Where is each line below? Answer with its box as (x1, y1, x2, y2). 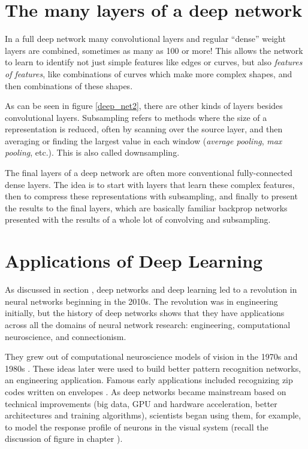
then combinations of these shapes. (5, 79, 133, 92)
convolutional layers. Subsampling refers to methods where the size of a (5, 111, 267, 123)
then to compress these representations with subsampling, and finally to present (5, 190, 298, 202)
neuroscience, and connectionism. (5, 330, 126, 342)
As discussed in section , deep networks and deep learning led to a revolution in (5, 283, 297, 296)
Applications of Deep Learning (5, 248, 263, 273)
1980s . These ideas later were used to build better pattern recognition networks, (5, 362, 301, 374)
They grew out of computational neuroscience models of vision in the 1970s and (5, 350, 298, 363)
